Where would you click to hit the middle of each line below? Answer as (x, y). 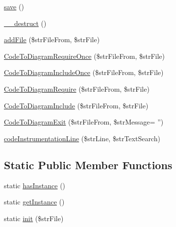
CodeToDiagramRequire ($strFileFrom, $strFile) (77, 88)
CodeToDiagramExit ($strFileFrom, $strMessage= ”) (84, 122)
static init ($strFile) (34, 218)
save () (14, 6)
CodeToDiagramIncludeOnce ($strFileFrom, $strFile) (84, 72)
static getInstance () (34, 202)
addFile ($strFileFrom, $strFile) (52, 39)
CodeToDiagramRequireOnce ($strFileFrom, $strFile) (85, 56)
